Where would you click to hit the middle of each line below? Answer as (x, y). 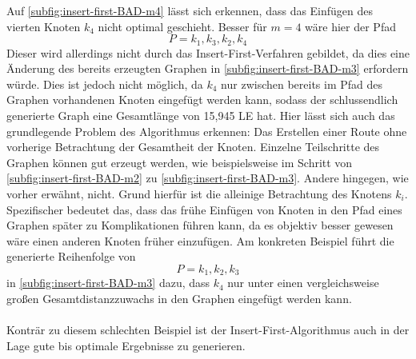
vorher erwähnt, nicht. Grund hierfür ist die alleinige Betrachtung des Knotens (199, 193)
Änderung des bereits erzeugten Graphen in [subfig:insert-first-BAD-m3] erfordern (208, 68)
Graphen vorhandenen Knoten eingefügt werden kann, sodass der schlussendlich (202, 100)
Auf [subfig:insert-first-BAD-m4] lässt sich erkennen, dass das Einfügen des (190, 10)
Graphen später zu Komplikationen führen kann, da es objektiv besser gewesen (200, 225)
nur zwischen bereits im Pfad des (302, 84)
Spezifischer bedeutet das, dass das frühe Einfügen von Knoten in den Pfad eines (204, 209)
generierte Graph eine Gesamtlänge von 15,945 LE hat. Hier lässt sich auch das (201, 116)
